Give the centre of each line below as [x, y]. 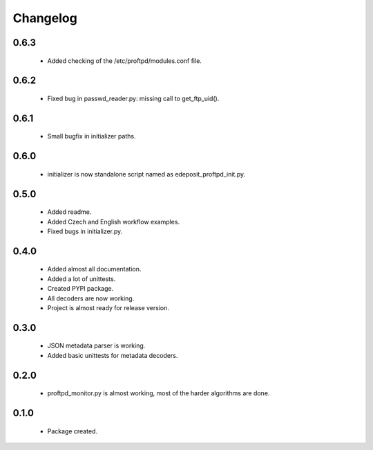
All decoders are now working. [91, 298]
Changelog [45, 18]
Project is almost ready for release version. [108, 307]
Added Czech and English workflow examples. [113, 222]
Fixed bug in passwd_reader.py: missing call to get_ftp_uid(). [133, 98]
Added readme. [69, 212]
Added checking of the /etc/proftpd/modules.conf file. [124, 61]
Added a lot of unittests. [82, 279]
